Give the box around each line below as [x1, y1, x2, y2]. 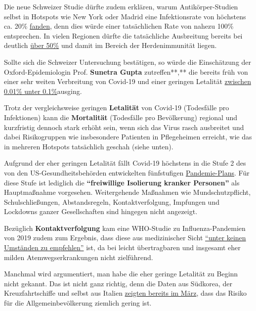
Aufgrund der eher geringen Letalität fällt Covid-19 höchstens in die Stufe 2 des [4, 158, 246, 168]
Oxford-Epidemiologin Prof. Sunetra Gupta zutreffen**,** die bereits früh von [4, 66, 248, 77]
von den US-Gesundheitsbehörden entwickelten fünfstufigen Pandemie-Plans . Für [4, 167, 250, 178]
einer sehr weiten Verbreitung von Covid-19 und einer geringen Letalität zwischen [4, 76, 251, 87]
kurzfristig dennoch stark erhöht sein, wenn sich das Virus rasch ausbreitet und [4, 122, 244, 132]
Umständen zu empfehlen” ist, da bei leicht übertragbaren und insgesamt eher [4, 242, 241, 253]
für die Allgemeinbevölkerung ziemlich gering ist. [4, 298, 152, 308]
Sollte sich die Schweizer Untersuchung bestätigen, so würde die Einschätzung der [4, 56, 252, 67]
